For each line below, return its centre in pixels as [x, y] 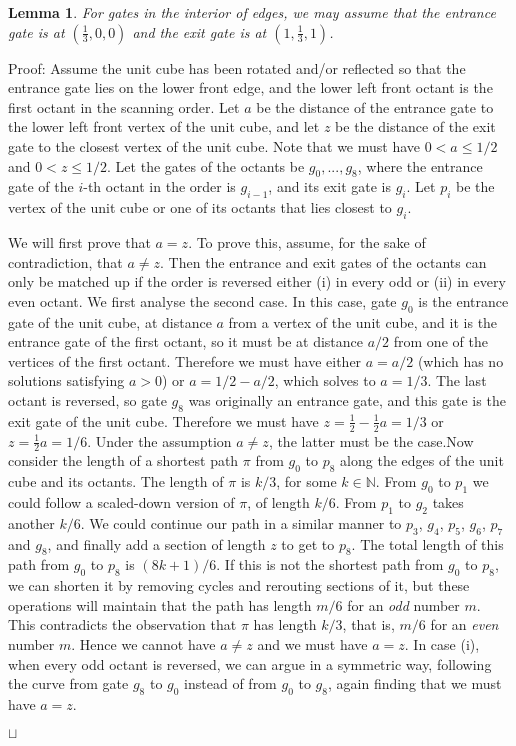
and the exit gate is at [199, 31]
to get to [308, 543]
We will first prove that [79, 241]
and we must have [312, 643]
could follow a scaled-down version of [121, 501]
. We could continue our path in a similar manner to [241, 522]
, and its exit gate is [329, 186]
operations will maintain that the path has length [160, 604]
